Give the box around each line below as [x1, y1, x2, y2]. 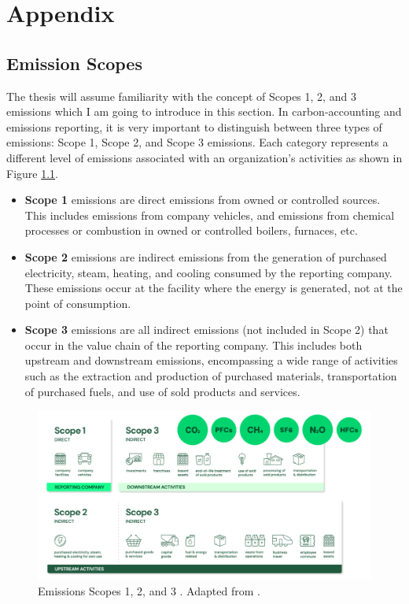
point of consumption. [24, 295, 131, 311]
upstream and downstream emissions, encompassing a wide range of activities [24, 352, 398, 369]
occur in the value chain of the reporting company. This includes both [24, 336, 363, 353]
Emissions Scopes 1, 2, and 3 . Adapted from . [38, 582, 260, 598]
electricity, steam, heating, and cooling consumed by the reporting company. [24, 264, 392, 280]
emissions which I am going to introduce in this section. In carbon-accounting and [6, 103, 402, 120]
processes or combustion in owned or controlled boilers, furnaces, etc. [24, 222, 358, 239]
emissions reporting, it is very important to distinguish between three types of [6, 118, 382, 135]
